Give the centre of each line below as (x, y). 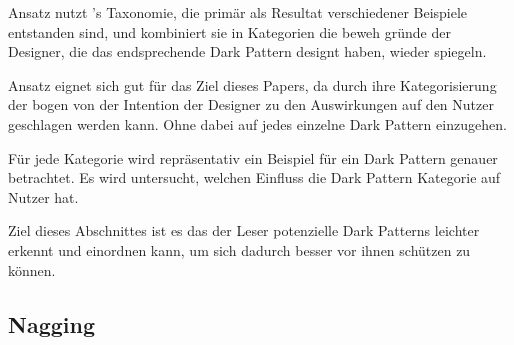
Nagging (51, 323)
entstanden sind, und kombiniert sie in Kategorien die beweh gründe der (229, 31)
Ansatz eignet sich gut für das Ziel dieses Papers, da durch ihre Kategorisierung (252, 84)
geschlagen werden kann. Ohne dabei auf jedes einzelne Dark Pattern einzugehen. (257, 123)
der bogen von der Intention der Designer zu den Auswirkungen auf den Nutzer (251, 104)
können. (32, 269)
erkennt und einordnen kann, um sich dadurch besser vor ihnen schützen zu (239, 249)
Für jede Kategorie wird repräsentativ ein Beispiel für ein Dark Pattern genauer (253, 157)
